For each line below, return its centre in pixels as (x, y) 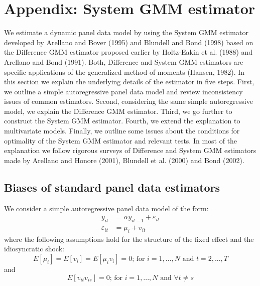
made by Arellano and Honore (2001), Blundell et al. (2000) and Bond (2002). (124, 160)
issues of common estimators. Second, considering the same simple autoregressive (128, 101)
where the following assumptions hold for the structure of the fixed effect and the (129, 239)
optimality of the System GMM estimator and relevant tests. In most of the (121, 140)
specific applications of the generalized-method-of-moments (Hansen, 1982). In (124, 71)
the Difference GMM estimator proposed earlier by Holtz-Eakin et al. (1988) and (128, 52)
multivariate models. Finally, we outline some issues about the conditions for (122, 131)
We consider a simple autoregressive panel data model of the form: (106, 208)
